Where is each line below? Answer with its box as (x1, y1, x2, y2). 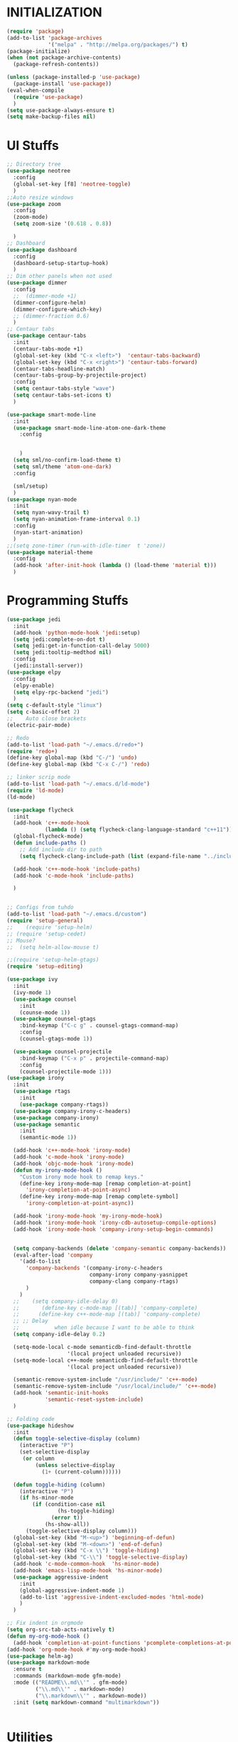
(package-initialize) (6, 48, 71, 55)
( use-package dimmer (6, 279, 68, 286)
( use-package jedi (6, 615, 61, 623)
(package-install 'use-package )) (13, 80, 112, 87)
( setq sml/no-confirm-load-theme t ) (13, 456, 121, 464)
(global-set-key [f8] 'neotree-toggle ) (13, 181, 131, 188)
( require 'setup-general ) (6, 918, 83, 925)
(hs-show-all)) (44, 1520, 90, 1528)
